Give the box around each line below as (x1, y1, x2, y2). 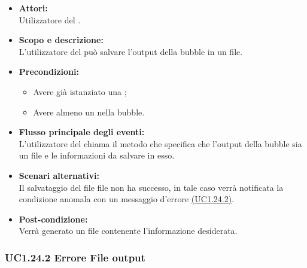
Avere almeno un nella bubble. (33, 105, 145, 118)
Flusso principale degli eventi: (19, 126, 145, 138)
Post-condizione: (19, 212, 88, 225)
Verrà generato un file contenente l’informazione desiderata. (19, 224, 238, 237)
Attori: (19, 2, 48, 14)
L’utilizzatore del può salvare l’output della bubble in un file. (19, 45, 243, 57)
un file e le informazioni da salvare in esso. (19, 149, 175, 162)
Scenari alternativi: (19, 169, 100, 181)
